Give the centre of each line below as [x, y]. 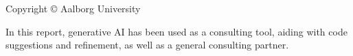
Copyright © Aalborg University [73, 8]
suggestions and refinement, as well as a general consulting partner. [147, 45]
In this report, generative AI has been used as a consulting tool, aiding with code [176, 31]
